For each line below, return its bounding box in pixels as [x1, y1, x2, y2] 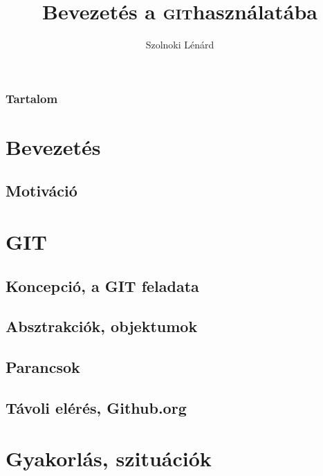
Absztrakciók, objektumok [6, 315, 198, 337]
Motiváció [6, 180, 77, 201]
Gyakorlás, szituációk [6, 444, 212, 473]
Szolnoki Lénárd [145, 37, 214, 52]
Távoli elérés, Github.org [6, 396, 187, 418]
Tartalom [6, 89, 58, 107]
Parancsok [6, 356, 80, 378]
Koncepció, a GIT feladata [6, 275, 199, 296]
